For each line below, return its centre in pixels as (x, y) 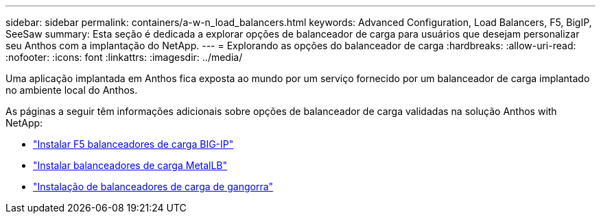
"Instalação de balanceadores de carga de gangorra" (153, 186)
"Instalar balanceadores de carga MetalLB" (130, 165)
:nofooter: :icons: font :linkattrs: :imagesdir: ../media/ (124, 57)
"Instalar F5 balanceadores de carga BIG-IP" (133, 144)
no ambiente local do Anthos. (72, 90)
